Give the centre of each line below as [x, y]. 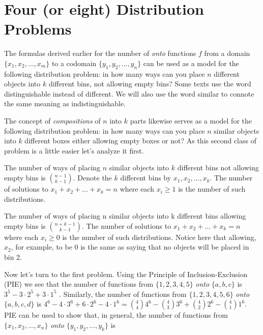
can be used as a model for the [191, 63]
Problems [38, 29]
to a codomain [74, 63]
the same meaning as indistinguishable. [65, 103]
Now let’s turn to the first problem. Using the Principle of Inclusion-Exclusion [126, 274]
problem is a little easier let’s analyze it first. [74, 150]
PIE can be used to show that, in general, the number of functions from [116, 315]
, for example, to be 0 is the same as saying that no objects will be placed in [130, 247]
